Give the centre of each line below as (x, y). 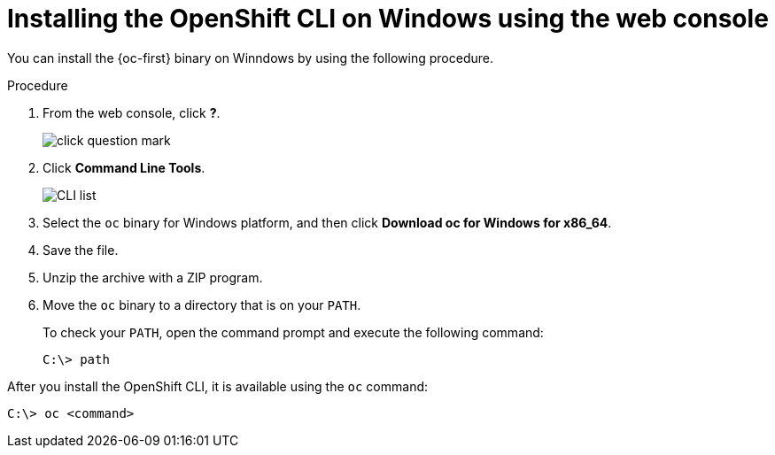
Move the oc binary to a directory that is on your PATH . (202, 305)
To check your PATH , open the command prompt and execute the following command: (293, 332)
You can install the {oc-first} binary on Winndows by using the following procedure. (250, 58)
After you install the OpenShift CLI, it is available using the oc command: (218, 386)
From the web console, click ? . (132, 112)
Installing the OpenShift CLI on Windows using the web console (388, 19)
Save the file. (81, 250)
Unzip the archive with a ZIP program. (153, 277)
